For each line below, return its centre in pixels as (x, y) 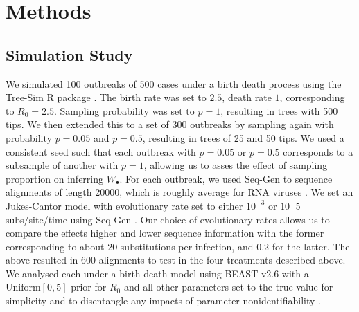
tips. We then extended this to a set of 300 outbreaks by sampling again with (170, 124)
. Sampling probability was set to (124, 110)
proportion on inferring (54, 178)
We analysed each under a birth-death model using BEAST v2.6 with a (157, 273)
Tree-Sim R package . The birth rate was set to (106, 97)
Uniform (23, 288)
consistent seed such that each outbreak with (101, 151)
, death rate (247, 97)
